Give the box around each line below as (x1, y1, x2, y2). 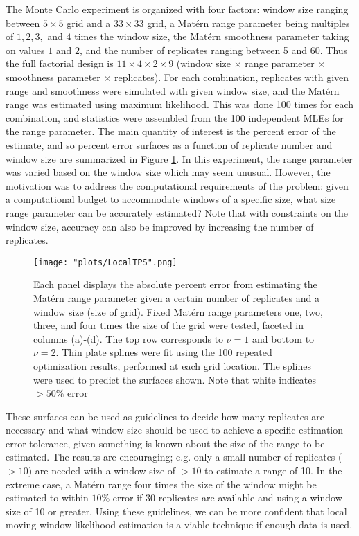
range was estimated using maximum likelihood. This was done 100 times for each (6, 97, 354, 111)
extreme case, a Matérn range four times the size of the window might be (6, 476, 317, 491)
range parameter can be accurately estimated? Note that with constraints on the (6, 205, 348, 220)
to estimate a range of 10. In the (204, 463, 342, 478)
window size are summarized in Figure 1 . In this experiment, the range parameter (6, 151, 353, 166)
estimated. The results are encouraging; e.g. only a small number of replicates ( (6, 449, 342, 464)
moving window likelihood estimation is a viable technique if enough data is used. (6, 517, 353, 532)
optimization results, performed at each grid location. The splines (33, 358, 312, 373)
